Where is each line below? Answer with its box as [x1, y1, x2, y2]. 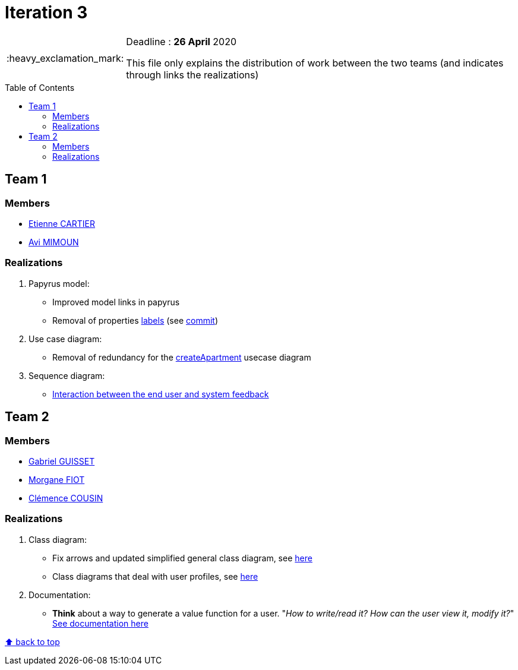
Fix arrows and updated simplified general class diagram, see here [52, 552, 312, 563]
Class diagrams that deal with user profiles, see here [52, 571, 258, 581]
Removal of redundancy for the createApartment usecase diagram [52, 352, 311, 362]
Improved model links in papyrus [52, 296, 180, 307]
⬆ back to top [5, 636, 60, 647]
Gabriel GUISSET [29, 456, 95, 466]
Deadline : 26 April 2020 [126, 35, 237, 48]
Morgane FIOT [29, 474, 85, 485]
